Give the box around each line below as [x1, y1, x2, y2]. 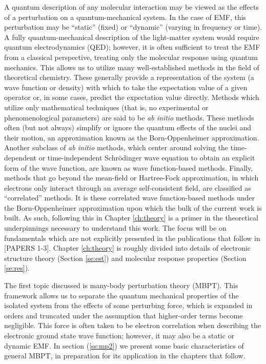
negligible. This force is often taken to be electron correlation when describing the [4, 320, 261, 331]
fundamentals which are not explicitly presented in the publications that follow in [4, 232, 260, 243]
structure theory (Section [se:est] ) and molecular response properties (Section [4, 252, 247, 263]
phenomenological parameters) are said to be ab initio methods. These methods [4, 112, 254, 123]
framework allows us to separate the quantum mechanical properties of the [4, 290, 239, 300]
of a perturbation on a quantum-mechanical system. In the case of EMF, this [4, 11, 247, 22]
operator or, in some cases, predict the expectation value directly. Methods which [4, 92, 259, 103]
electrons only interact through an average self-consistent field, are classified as [4, 182, 251, 193]
